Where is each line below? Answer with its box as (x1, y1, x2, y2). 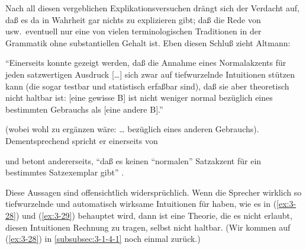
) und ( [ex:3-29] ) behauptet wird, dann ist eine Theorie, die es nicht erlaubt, (15, 209, 292, 221)
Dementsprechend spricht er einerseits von (5, 134, 158, 146)
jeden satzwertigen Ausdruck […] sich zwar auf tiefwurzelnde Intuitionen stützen (5, 68, 295, 80)
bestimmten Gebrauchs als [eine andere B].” (5, 103, 163, 115)
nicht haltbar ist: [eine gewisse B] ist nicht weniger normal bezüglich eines (5, 91, 273, 104)
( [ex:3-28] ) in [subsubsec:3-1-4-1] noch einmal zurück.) (5, 232, 201, 245)
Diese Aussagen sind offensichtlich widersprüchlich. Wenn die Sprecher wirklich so (5, 186, 302, 198)
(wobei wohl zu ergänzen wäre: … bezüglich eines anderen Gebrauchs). (5, 123, 259, 135)
